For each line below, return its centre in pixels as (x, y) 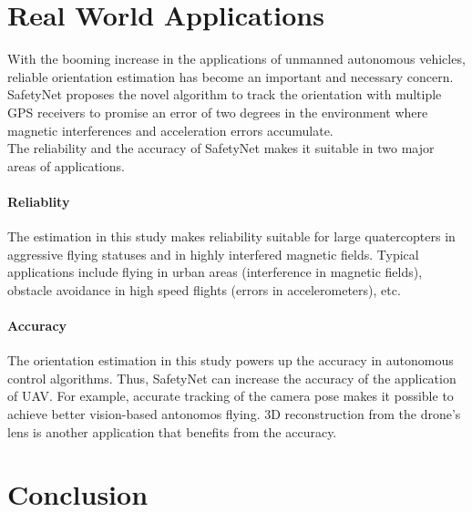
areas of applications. (66, 165)
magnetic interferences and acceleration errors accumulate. (170, 130)
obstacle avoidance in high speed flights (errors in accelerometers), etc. (204, 289)
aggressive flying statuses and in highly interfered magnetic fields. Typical (213, 254)
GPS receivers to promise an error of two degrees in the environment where (218, 112)
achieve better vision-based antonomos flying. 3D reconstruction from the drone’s (234, 414)
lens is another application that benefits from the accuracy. (172, 431)
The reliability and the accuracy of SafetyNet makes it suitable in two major (221, 148)
